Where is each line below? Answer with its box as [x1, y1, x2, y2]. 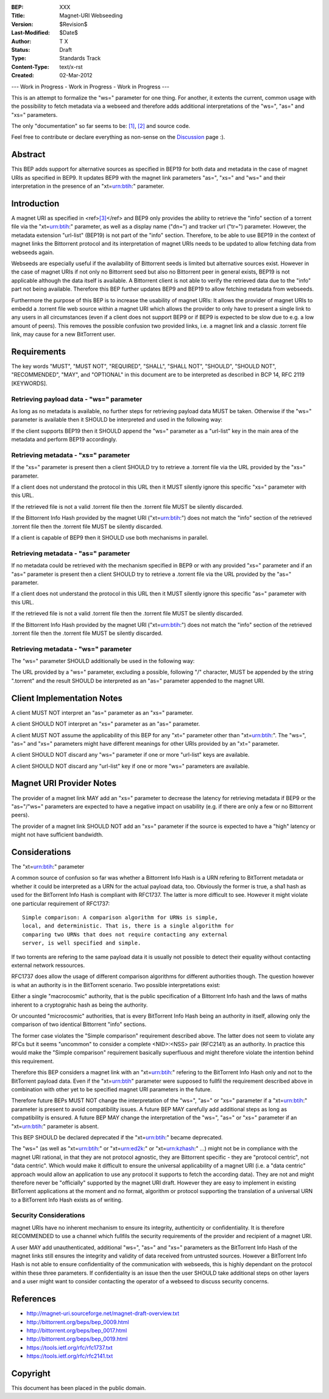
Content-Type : [11, 63, 49, 70]
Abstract [11, 149, 46, 160]
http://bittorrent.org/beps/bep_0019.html [26, 1335, 128, 1343]
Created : [11, 72, 35, 79]
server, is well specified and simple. [22, 940, 141, 947]
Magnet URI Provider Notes [11, 778, 117, 788]
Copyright [11, 1368, 51, 1378]
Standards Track [59, 55, 101, 62]
